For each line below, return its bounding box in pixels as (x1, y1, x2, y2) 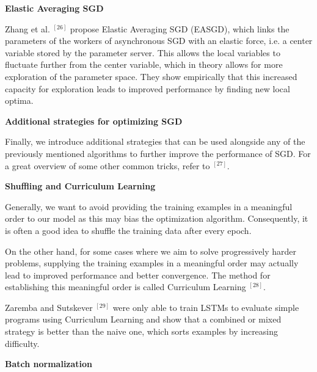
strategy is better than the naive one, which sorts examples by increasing (5, 325, 279, 338)
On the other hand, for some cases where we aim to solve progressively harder (5, 244, 297, 257)
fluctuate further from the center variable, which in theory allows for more (5, 58, 283, 71)
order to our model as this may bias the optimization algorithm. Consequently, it (5, 212, 308, 225)
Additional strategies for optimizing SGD (5, 114, 183, 127)
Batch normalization (5, 357, 93, 370)
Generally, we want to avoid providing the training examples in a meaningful (5, 200, 293, 213)
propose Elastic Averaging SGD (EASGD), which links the (70, 22, 290, 35)
